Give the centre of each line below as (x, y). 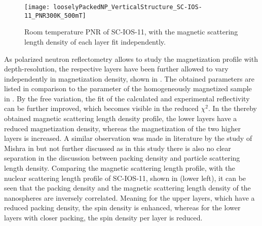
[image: (37, 7)
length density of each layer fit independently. (95, 41)
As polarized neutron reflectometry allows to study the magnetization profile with (131, 59)
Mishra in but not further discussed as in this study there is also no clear (118, 148)
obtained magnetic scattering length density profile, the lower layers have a (121, 118)
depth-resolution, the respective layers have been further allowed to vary (116, 69)
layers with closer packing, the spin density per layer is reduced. (103, 217)
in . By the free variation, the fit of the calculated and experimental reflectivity (127, 98)
